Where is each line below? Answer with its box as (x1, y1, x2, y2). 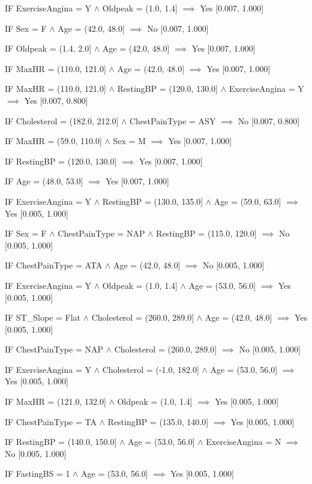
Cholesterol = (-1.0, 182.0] (102, 363, 199, 375)
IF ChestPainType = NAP (5, 343, 103, 355)
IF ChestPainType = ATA (5, 259, 103, 271)
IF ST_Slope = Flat (5, 311, 81, 324)
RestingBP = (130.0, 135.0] (102, 195, 203, 207)
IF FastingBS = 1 (5, 467, 70, 480)
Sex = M (113, 135, 146, 147)
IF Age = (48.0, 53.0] (5, 175, 83, 187)
